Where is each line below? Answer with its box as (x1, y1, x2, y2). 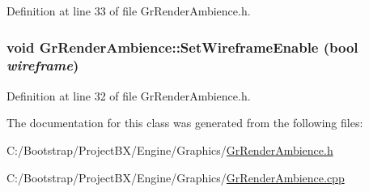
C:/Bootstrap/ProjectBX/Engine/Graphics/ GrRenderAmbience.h (6, 141, 333, 158)
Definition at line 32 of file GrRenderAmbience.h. (6, 87, 251, 104)
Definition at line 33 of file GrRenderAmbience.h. (6, 2, 251, 19)
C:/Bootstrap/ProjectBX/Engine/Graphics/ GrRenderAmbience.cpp (6, 169, 345, 186)
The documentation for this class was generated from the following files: (6, 114, 363, 131)
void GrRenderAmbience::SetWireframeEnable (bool (6, 36, 358, 57)
